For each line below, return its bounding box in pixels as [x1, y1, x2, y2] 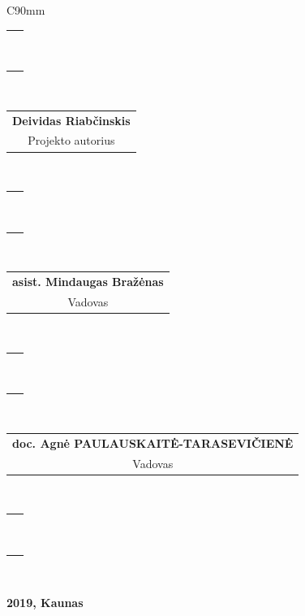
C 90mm [6, 2, 45, 18]
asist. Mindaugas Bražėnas [12, 273, 164, 290]
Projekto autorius [28, 132, 115, 149]
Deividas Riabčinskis [12, 111, 131, 128]
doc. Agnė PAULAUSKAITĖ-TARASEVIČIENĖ [12, 434, 294, 451]
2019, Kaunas [6, 593, 84, 610]
